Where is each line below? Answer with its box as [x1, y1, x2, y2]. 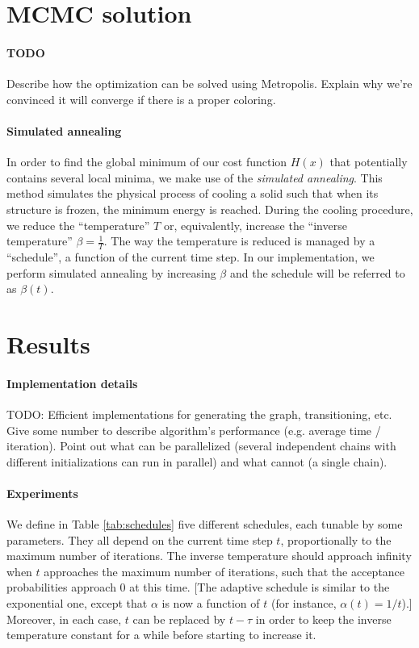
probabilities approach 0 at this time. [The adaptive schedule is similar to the [6, 579, 390, 596]
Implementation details [6, 374, 138, 391]
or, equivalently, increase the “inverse [163, 216, 347, 233]
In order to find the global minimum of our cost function [6, 153, 287, 170]
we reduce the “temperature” [6, 216, 150, 233]
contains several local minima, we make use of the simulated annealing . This [6, 169, 383, 186]
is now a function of [161, 595, 260, 612]
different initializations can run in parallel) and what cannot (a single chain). [6, 453, 388, 470]
